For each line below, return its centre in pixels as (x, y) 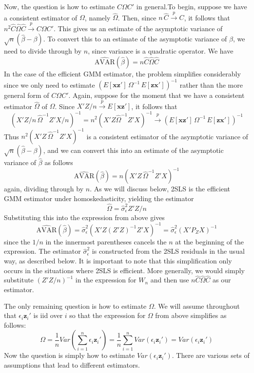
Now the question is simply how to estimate (69, 355)
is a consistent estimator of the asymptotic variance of (167, 136)
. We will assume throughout (197, 306)
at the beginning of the (210, 241)
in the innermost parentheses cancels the (106, 241)
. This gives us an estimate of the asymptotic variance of (138, 28)
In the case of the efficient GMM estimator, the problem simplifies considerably (122, 73)
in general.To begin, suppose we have (192, 6)
